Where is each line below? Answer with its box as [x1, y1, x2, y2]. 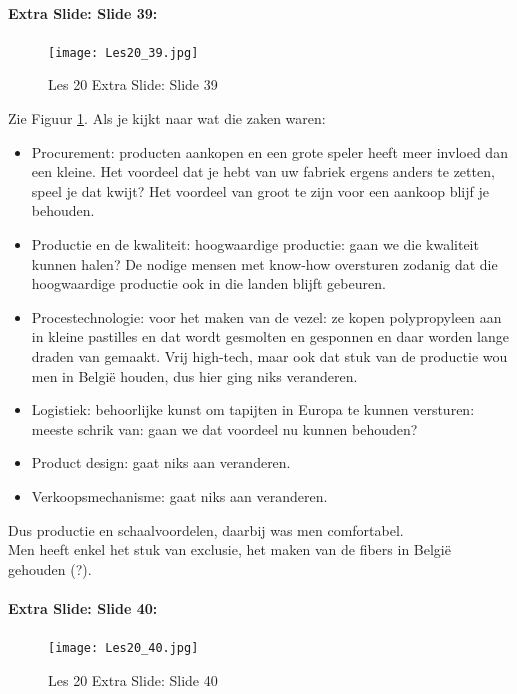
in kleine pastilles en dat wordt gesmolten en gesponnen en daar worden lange [31, 326, 509, 347]
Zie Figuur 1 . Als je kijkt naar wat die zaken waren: [8, 108, 326, 129]
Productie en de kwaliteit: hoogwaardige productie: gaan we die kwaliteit [31, 234, 479, 255]
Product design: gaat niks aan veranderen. [31, 452, 291, 473]
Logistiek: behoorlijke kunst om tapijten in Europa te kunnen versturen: [31, 399, 475, 420]
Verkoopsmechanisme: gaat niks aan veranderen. [31, 485, 328, 506]
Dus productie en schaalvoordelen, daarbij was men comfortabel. [8, 519, 404, 540]
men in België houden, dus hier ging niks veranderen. [31, 365, 358, 386]
